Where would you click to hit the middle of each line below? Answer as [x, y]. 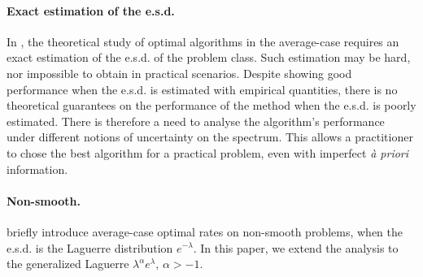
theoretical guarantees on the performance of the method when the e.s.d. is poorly [211, 105]
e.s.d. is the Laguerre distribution [90, 247]
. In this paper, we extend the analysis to [296, 247]
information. [37, 169]
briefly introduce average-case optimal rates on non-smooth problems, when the [205, 231]
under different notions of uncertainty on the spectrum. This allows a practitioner [210, 137]
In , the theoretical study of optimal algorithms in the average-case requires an [203, 41]
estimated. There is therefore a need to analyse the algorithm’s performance [196, 121]
